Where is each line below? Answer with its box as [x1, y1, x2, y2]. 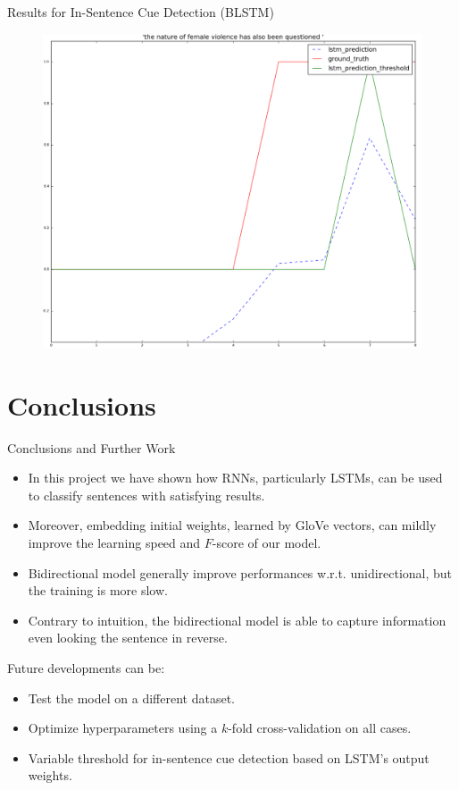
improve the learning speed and [28, 534, 201, 552]
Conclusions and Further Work [7, 438, 176, 457]
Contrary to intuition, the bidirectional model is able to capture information [28, 610, 446, 629]
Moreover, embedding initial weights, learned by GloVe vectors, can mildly [28, 516, 437, 534]
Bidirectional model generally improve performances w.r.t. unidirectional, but [28, 563, 453, 582]
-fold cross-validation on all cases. [228, 719, 412, 737]
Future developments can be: [7, 659, 165, 677]
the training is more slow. [28, 581, 168, 600]
